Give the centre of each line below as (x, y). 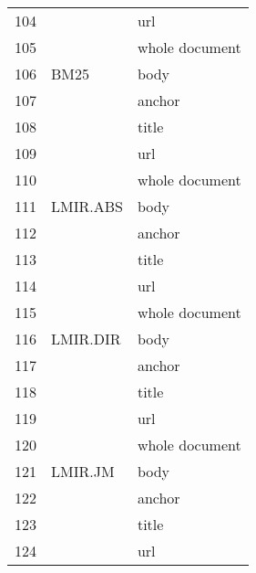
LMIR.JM (83, 471)
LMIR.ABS (87, 206)
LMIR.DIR (86, 339)
